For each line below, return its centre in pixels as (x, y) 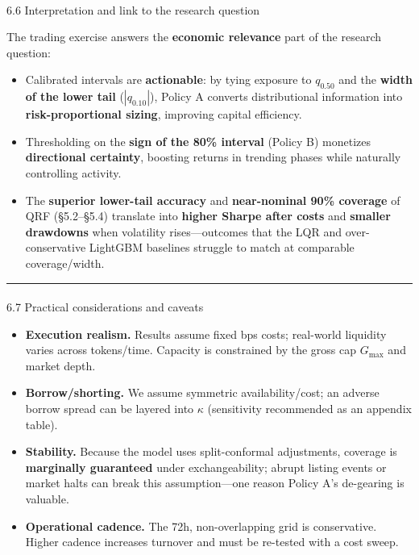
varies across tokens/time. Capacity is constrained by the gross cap (191, 350)
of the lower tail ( (75, 96)
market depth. (60, 365)
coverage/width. (65, 263)
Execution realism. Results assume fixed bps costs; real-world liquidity (206, 334)
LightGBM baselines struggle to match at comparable (222, 247)
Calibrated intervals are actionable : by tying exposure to (168, 79)
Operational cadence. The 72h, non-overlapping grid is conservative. (201, 526)
